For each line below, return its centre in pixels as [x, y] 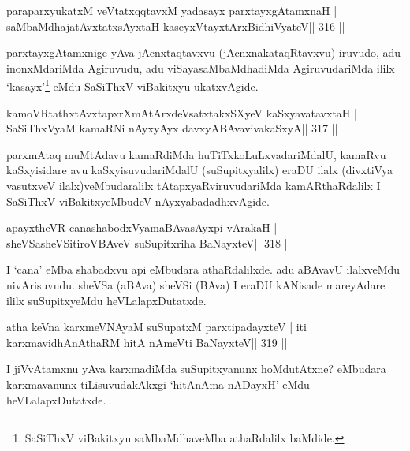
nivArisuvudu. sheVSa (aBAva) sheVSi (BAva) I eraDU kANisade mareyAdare [196, 284]
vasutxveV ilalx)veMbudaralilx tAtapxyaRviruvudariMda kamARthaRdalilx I [194, 185]
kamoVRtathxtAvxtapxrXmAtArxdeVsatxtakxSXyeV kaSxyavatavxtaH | [182, 112]
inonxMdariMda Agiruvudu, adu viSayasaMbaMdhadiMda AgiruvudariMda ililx [201, 67]
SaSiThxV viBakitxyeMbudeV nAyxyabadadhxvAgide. [138, 201]
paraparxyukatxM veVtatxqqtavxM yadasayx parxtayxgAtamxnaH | [172, 10]
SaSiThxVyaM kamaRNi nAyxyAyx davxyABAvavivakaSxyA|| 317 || [172, 128]
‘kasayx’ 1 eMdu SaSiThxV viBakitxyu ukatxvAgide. [132, 85]
